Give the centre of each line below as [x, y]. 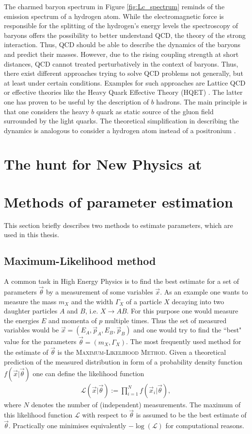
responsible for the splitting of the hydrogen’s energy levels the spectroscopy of [121, 26]
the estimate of [26, 352]
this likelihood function [38, 415]
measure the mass [30, 301]
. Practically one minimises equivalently [67, 425]
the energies [22, 320]
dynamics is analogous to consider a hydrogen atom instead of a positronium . [120, 130]
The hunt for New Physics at [103, 164]
